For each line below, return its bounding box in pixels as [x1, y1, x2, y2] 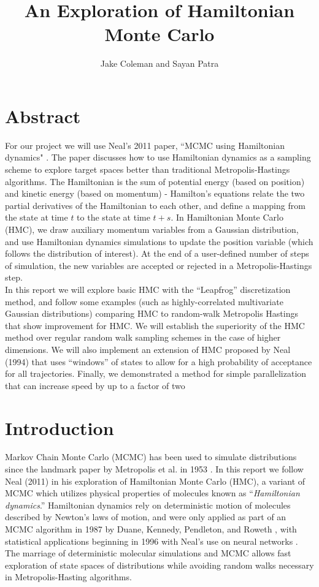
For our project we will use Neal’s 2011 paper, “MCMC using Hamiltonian [5, 138, 285, 151]
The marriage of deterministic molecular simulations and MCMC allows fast [5, 547, 291, 559]
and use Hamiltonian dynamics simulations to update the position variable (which [5, 235, 313, 248]
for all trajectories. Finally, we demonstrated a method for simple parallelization [5, 367, 307, 380]
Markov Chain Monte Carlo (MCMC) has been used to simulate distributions [5, 450, 297, 463]
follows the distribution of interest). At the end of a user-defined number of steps [5, 247, 309, 260]
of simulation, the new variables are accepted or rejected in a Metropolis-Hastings [5, 259, 312, 271]
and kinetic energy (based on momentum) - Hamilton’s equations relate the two [5, 187, 305, 200]
